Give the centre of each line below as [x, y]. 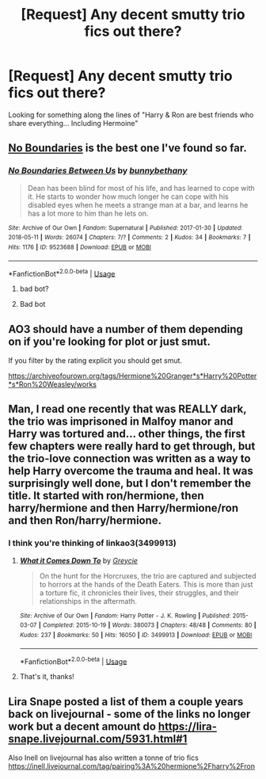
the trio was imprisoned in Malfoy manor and [121, 422]
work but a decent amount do [82, 726]
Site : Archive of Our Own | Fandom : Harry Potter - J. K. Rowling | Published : [125, 616]
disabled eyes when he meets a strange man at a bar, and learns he [138, 204]
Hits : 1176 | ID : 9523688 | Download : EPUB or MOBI [80, 247]
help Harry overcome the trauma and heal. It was [131, 471]
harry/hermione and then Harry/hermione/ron [123, 508]
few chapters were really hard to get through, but [132, 447]
